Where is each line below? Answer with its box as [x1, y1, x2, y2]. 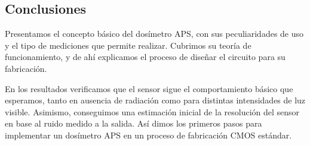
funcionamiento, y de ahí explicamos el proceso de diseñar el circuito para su [5, 51, 286, 63]
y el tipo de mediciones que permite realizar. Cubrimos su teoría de [5, 39, 251, 51]
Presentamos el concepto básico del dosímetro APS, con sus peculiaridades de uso [5, 27, 304, 40]
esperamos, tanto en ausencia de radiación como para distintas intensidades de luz [5, 94, 306, 106]
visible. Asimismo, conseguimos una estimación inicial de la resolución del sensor [5, 105, 300, 118]
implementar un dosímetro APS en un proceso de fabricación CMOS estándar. [5, 128, 292, 141]
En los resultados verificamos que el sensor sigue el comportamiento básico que [5, 82, 293, 94]
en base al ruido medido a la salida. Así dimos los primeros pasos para [5, 117, 262, 130]
